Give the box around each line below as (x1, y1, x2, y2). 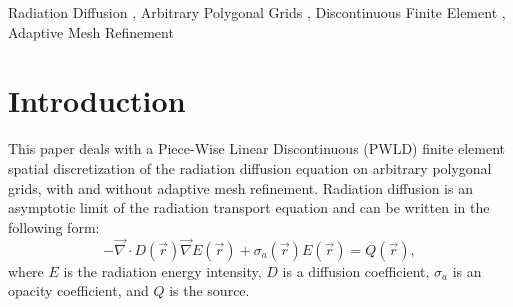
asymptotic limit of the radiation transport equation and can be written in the (8, 197, 490, 218)
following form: (8, 216, 100, 237)
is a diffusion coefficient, (282, 260, 430, 281)
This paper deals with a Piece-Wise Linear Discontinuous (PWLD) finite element (8, 138, 506, 159)
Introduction (8, 80, 186, 121)
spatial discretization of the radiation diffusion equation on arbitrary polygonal (8, 157, 492, 178)
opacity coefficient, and (8, 280, 149, 301)
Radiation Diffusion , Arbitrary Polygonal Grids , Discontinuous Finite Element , (8, 2, 506, 22)
